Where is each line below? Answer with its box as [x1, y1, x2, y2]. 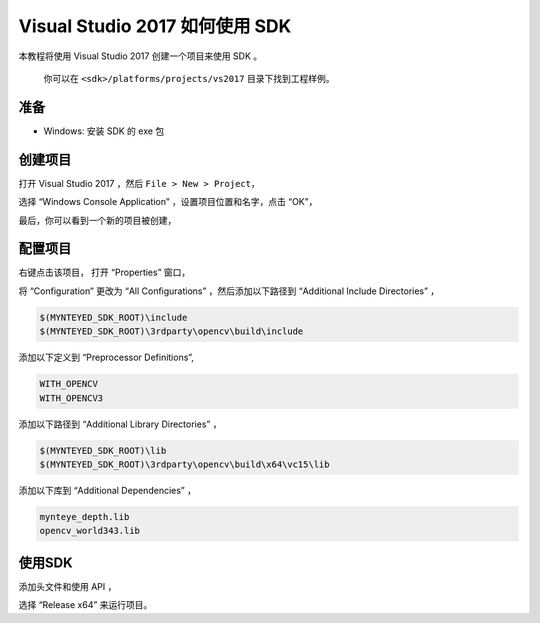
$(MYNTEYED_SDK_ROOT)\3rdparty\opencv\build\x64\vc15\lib [39, 458, 330, 470]
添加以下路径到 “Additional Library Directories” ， [18, 418, 222, 430]
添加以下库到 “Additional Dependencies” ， [18, 484, 197, 496]
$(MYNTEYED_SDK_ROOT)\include [39, 311, 188, 323]
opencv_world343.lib [39, 525, 140, 537]
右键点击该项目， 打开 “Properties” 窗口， [18, 266, 191, 279]
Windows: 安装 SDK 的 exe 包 [43, 125, 165, 137]
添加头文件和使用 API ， [18, 580, 117, 592]
